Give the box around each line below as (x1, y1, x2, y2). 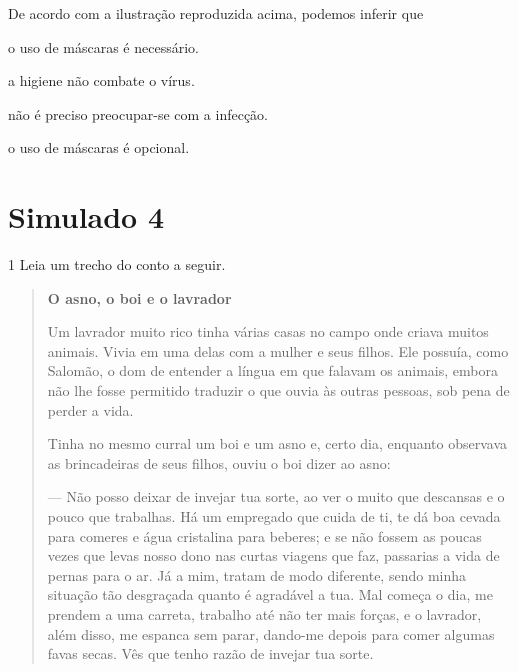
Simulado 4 (8, 196, 165, 237)
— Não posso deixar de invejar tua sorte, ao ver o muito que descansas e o (47, 486, 505, 507)
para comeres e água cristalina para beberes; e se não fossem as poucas (47, 525, 482, 546)
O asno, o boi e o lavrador (47, 287, 232, 308)
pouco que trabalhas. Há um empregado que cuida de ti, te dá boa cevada (47, 506, 501, 527)
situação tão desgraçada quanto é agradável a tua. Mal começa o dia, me (47, 584, 493, 605)
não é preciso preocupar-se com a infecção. (8, 103, 269, 124)
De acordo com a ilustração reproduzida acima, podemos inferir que (8, 3, 424, 23)
